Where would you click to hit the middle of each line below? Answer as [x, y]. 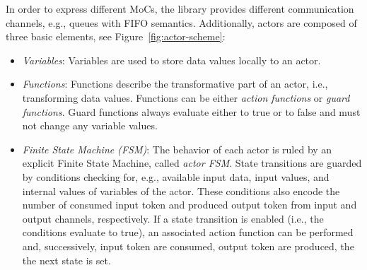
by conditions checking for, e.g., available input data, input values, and [176, 176]
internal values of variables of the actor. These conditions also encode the [181, 190]
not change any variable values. [90, 125]
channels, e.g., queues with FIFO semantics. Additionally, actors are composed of [181, 22]
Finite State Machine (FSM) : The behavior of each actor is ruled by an [177, 149]
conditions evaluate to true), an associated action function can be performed [188, 232]
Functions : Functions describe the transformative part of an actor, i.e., [175, 84]
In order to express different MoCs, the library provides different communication [180, 8]
